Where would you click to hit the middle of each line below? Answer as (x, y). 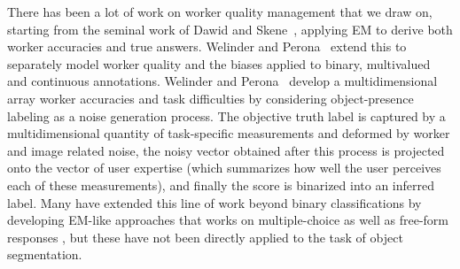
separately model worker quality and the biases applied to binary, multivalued (219, 63)
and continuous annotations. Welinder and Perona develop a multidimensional (222, 81)
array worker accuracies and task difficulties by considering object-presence (211, 98)
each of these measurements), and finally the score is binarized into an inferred (221, 184)
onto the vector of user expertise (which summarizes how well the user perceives (224, 168)
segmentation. (45, 254)
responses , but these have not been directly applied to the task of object (205, 237)
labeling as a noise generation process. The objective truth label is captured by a (226, 115)
